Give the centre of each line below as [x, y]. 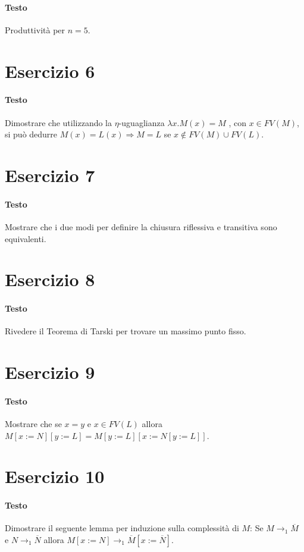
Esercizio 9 [50, 372]
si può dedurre [31, 134]
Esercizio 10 [55, 476]
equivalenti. [26, 238]
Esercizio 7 [50, 175]
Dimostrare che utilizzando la [59, 122]
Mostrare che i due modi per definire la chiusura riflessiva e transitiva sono [141, 226]
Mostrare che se [33, 424]
